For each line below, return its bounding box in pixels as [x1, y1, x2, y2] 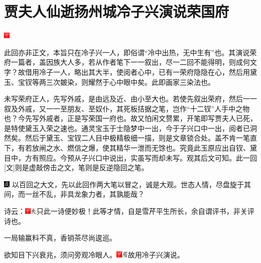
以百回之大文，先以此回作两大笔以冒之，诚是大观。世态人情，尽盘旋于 [12, 179, 244, 189]
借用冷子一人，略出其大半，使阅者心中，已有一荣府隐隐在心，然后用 [25, 66, 250, 77]
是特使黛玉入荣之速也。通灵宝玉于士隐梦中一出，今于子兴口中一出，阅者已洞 [4, 122, 257, 133]
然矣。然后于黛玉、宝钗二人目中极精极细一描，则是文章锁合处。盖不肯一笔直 [4, 133, 257, 143]
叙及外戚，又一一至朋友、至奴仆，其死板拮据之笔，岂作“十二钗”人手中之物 [4, 103, 250, 113]
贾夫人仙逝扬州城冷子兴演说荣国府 [4, 1, 229, 22]
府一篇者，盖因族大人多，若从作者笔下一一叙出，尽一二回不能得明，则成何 [4, 57, 250, 67]
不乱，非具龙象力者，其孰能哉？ [39, 189, 145, 199]
